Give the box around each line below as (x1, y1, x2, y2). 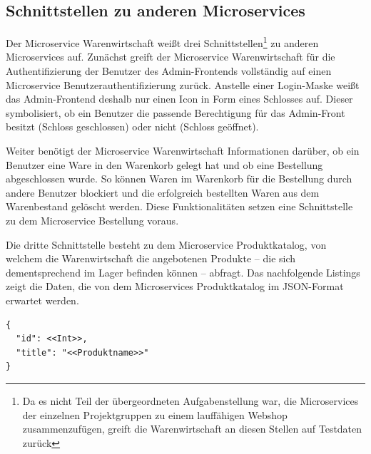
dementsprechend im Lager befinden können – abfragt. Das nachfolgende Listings (6, 264, 360, 279)
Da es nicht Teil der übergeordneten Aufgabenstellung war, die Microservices (22, 393, 359, 408)
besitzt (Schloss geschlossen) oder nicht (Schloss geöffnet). (6, 119, 259, 134)
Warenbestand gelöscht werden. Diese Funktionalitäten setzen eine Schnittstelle (6, 199, 353, 214)
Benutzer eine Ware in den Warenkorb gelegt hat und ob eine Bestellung (6, 157, 323, 172)
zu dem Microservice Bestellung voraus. (6, 212, 179, 227)
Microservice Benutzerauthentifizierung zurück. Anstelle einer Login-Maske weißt (6, 77, 360, 92)
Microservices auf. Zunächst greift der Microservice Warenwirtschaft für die (6, 49, 335, 64)
